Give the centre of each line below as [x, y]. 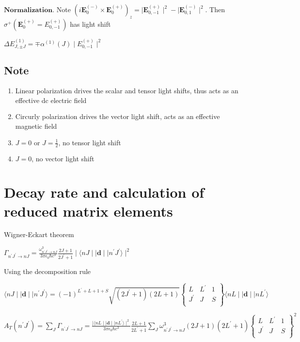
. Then [215, 9]
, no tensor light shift [90, 142]
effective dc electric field [51, 100]
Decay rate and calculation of [104, 192]
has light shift [90, 24]
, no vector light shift [63, 159]
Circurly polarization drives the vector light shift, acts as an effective [118, 116]
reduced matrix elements [88, 211]
